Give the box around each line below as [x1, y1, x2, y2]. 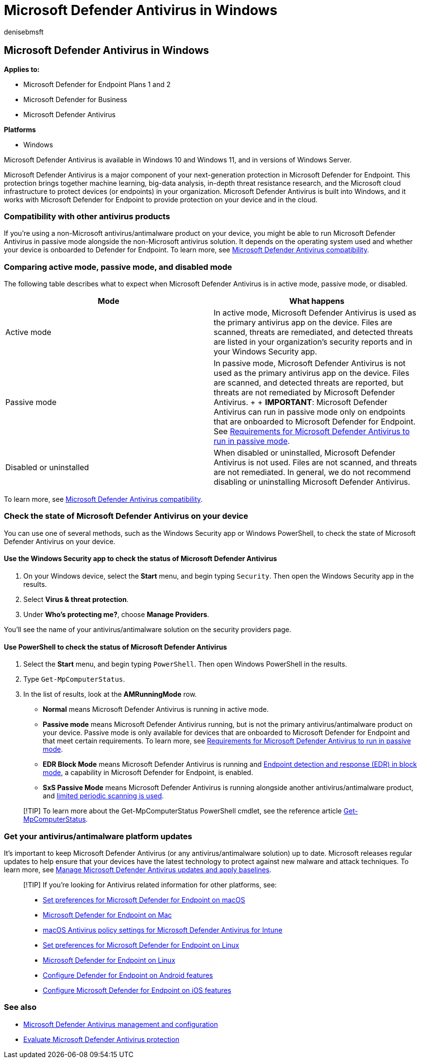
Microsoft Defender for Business [23, 95, 127, 104]
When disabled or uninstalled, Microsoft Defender [214, 448, 396, 458]
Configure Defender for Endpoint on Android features [43, 971, 213, 980]
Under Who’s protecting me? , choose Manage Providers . [23, 610, 209, 619]
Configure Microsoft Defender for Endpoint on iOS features [43, 986, 232, 995]
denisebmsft [4, 27, 44, 36]
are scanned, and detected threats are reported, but [214, 378, 404, 388]
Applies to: [4, 65, 40, 73]
